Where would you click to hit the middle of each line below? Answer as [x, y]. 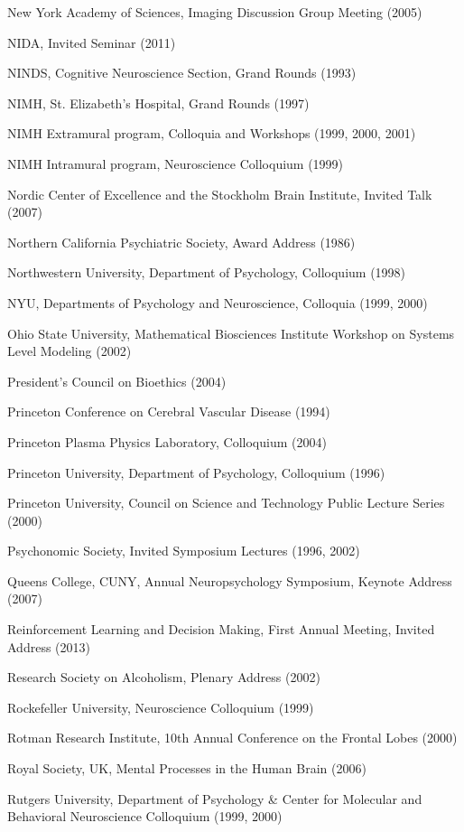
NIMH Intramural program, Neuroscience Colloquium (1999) [176, 163]
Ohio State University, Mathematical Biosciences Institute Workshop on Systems [231, 333]
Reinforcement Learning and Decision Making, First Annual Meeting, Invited [221, 629]
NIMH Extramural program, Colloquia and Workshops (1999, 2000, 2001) [212, 133]
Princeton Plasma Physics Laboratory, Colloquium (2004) [167, 441]
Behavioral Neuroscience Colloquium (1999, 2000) [145, 816]
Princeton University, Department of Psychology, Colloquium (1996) [196, 472]
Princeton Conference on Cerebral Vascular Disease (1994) [169, 411]
